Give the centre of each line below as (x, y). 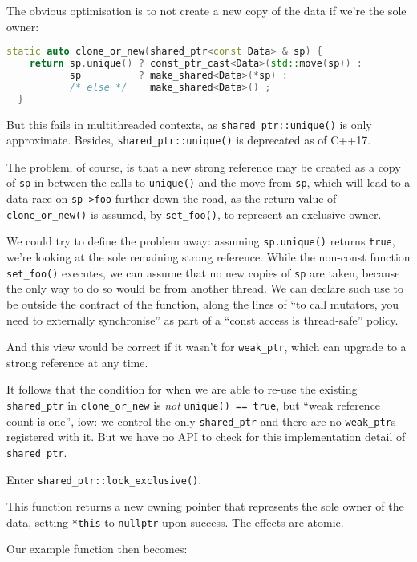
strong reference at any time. (77, 362)
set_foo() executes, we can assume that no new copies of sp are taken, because (203, 272)
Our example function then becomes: (97, 549)
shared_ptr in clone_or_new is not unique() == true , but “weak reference (194, 404)
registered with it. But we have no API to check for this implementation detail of (206, 437)
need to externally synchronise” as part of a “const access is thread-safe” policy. (202, 319)
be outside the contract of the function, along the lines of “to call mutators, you (203, 303)
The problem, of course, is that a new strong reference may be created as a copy (204, 166)
